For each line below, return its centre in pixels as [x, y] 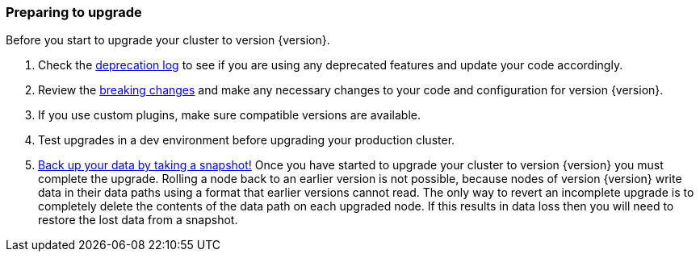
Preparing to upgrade [74, 12]
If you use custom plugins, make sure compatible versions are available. [229, 115]
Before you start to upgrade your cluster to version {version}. [168, 40]
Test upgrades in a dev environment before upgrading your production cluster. [247, 140]
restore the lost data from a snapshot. [138, 220]
